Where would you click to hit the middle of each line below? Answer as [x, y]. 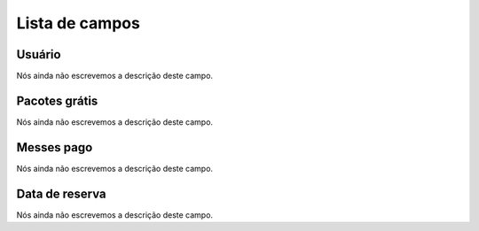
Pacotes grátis [57, 100]
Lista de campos [79, 23]
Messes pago [55, 147]
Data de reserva [61, 193]
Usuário [39, 54]
